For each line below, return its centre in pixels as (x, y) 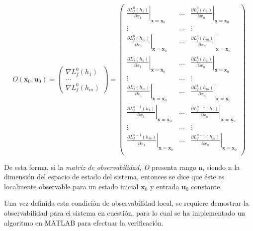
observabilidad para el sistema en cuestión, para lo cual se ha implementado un (125, 212)
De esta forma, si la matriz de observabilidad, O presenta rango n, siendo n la (122, 167)
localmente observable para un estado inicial (71, 186)
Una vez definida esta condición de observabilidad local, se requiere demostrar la (126, 203)
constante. (207, 186)
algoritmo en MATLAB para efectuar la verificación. (84, 222)
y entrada (165, 186)
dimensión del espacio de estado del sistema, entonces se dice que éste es (114, 177)
